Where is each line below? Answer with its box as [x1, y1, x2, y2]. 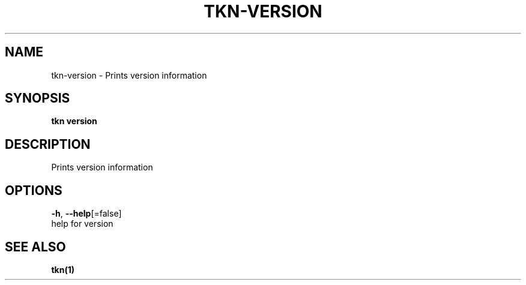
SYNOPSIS [5, 91, 70, 106]
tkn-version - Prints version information [51, 70, 207, 80]
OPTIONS [5, 182, 62, 198]
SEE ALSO [5, 239, 66, 254]
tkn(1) [51, 264, 74, 275]
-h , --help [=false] [51, 208, 122, 219]
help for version [51, 218, 113, 229]
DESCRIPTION [5, 136, 91, 152]
